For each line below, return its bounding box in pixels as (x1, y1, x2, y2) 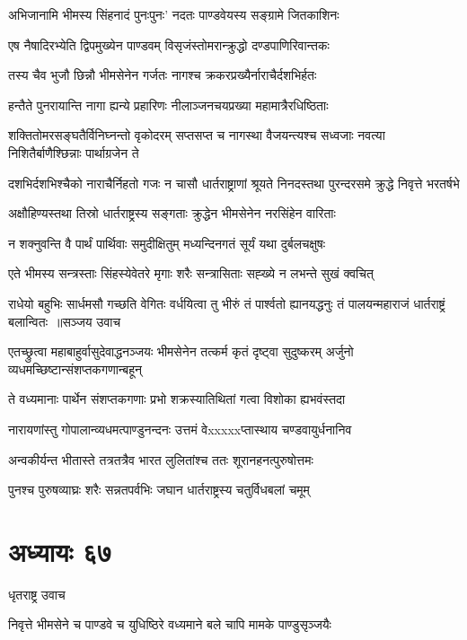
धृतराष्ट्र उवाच (8, 584, 66, 603)
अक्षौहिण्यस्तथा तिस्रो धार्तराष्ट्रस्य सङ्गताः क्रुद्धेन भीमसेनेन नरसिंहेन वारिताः (8, 204, 336, 223)
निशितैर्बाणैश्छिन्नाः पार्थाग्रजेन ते (8, 143, 139, 162)
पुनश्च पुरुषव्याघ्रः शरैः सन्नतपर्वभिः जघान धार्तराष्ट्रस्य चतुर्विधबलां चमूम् (8, 480, 310, 499)
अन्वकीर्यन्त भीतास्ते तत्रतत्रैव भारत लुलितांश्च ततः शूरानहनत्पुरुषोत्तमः (8, 450, 313, 469)
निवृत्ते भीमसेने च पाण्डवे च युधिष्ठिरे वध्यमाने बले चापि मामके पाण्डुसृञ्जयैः (8, 615, 331, 634)
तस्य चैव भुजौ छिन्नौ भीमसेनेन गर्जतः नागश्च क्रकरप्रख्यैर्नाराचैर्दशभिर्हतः (8, 66, 317, 84)
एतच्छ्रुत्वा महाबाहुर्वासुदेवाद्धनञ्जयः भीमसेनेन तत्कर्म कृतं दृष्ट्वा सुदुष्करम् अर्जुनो (8, 342, 354, 361)
